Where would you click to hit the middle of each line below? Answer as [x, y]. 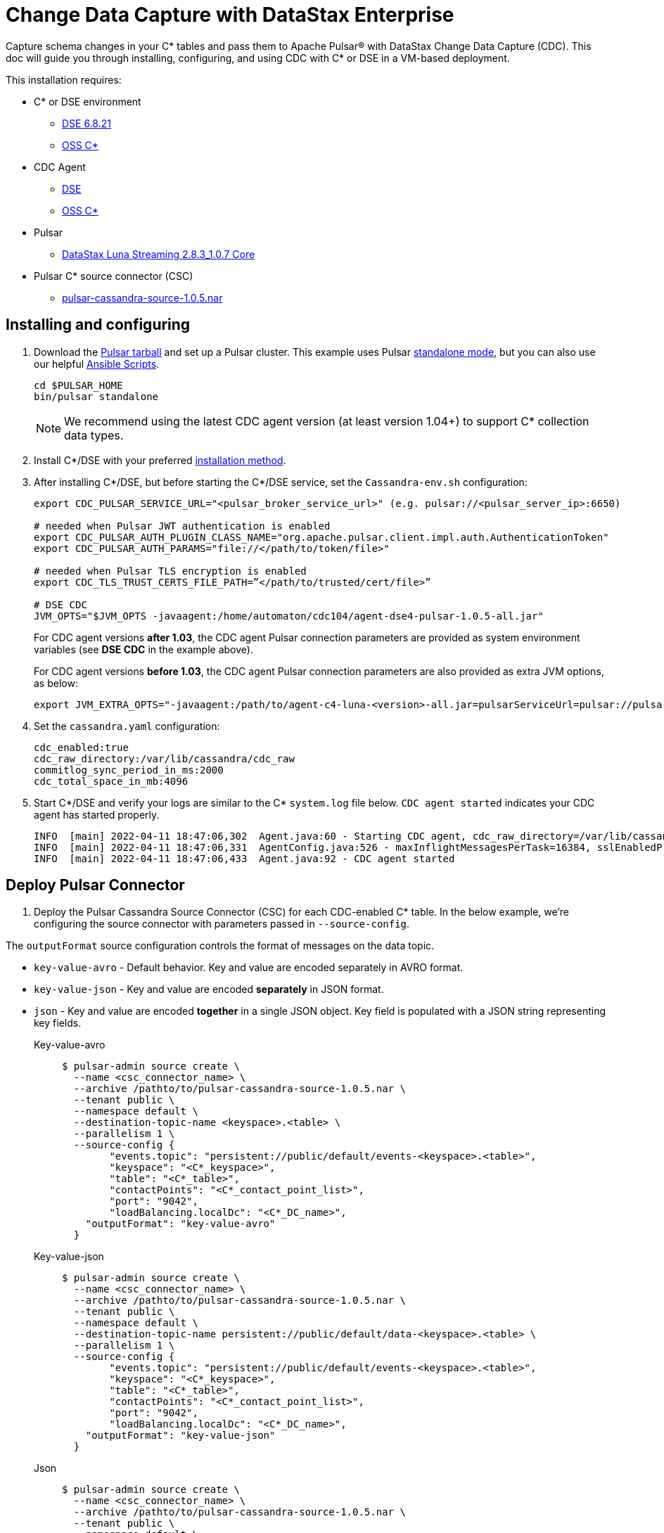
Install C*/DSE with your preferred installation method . [160, 460]
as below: [56, 683]
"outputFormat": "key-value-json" [180, 1436]
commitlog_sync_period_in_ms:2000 [129, 770]
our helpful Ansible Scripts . [97, 364]
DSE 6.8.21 [87, 123]
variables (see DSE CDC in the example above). [143, 649]
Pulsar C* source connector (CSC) [114, 276]
